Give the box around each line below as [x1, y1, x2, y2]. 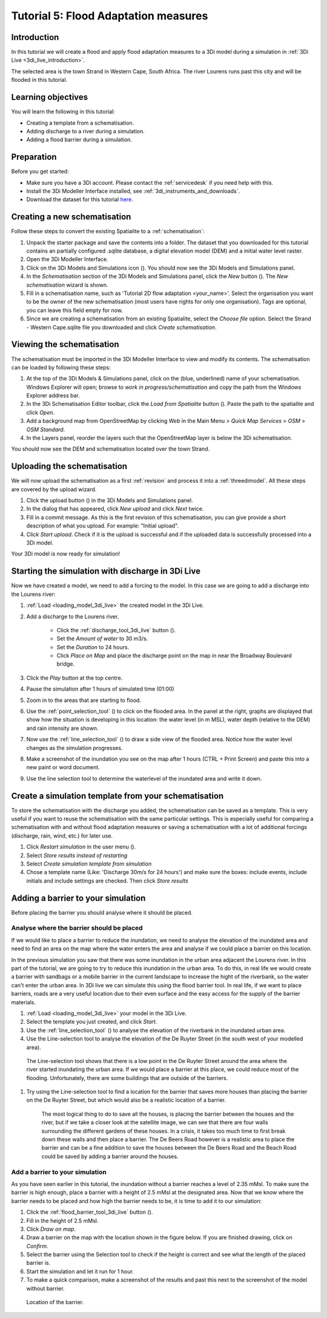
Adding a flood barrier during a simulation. [26, 136, 133, 144]
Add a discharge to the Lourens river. [26, 612, 119, 620]
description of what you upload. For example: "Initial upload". [26, 522, 179, 529]
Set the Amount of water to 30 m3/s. [56, 635, 148, 642]
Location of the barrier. [26, 1299, 84, 1306]
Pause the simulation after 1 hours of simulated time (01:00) [26, 685, 175, 693]
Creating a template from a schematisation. [26, 119, 134, 127]
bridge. [56, 660, 75, 667]
